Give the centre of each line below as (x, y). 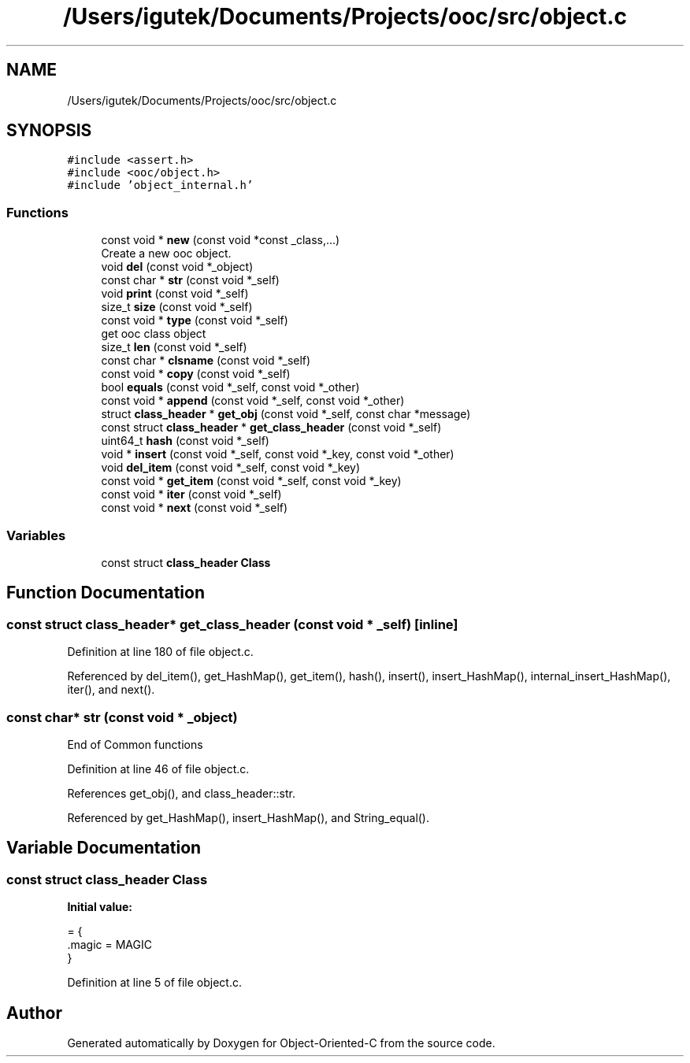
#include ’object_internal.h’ (160, 185)
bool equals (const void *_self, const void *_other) (230, 387)
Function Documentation (106, 593)
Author (34, 1013)
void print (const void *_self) (175, 294)
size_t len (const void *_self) (174, 347)
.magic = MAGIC (109, 945)
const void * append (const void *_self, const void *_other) (253, 401)
